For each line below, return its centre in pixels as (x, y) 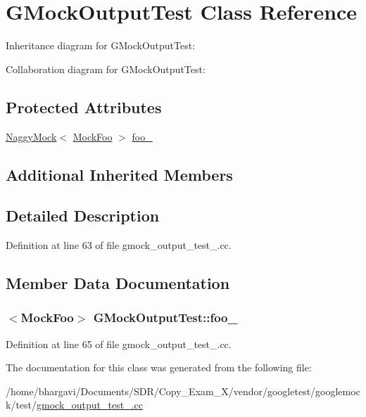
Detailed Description (83, 216)
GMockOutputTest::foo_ (165, 317)
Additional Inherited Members (119, 174)
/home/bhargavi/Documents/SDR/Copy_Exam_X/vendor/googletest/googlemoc (183, 391)
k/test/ (21, 405)
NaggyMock (31, 136)
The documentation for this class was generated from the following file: (159, 367)
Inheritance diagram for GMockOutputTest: (101, 45)
